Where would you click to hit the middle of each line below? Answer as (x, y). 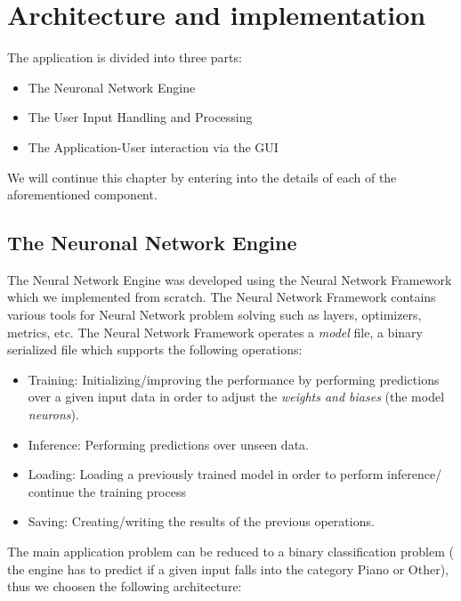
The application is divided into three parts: (125, 57)
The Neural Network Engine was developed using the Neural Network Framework (230, 279)
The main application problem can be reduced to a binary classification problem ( (230, 552)
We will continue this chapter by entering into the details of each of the (202, 177)
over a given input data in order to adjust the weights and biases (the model (236, 397)
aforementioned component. (82, 195)
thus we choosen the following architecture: (125, 586)
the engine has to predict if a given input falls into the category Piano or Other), (228, 569)
